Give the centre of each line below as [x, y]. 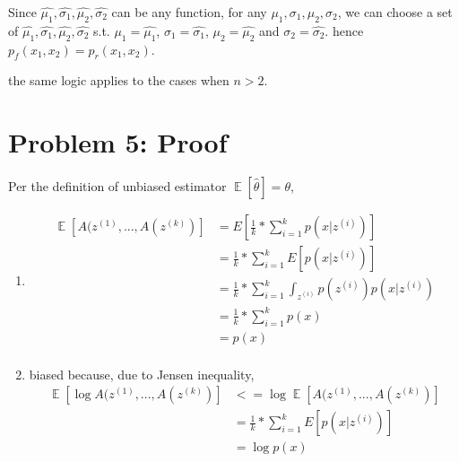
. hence [344, 30]
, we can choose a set [395, 12]
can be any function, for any [189, 12]
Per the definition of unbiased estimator [117, 186]
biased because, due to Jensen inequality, [142, 374]
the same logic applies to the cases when [119, 80]
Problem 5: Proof [118, 142]
